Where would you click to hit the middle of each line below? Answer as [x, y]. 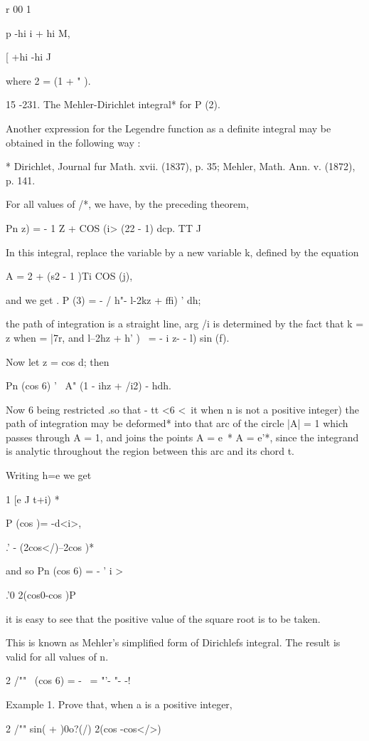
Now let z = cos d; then [58, 361]
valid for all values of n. [57, 656]
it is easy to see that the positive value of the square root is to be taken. [163, 618]
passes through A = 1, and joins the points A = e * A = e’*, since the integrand [182, 437]
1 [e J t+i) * [33, 499]
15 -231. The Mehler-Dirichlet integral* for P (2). [113, 104]
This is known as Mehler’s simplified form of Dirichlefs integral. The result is [173, 642]
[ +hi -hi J [28, 57]
